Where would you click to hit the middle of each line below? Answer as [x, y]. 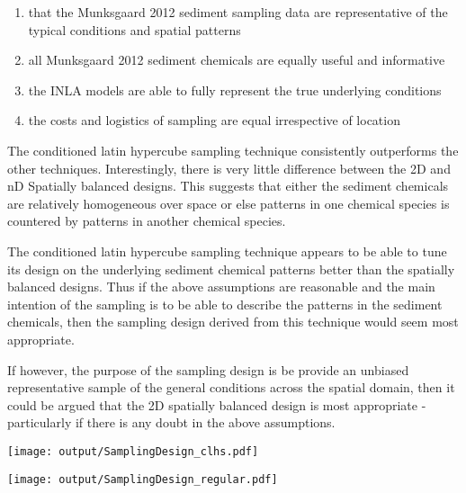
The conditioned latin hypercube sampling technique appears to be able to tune [227, 251]
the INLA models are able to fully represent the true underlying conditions [235, 90]
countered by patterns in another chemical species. [147, 221]
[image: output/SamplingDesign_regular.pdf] [143, 479]
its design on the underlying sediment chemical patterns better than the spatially [231, 269]
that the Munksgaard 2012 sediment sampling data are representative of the [238, 12]
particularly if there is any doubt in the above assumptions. [171, 422]
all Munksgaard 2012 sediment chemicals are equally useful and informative [237, 60]
